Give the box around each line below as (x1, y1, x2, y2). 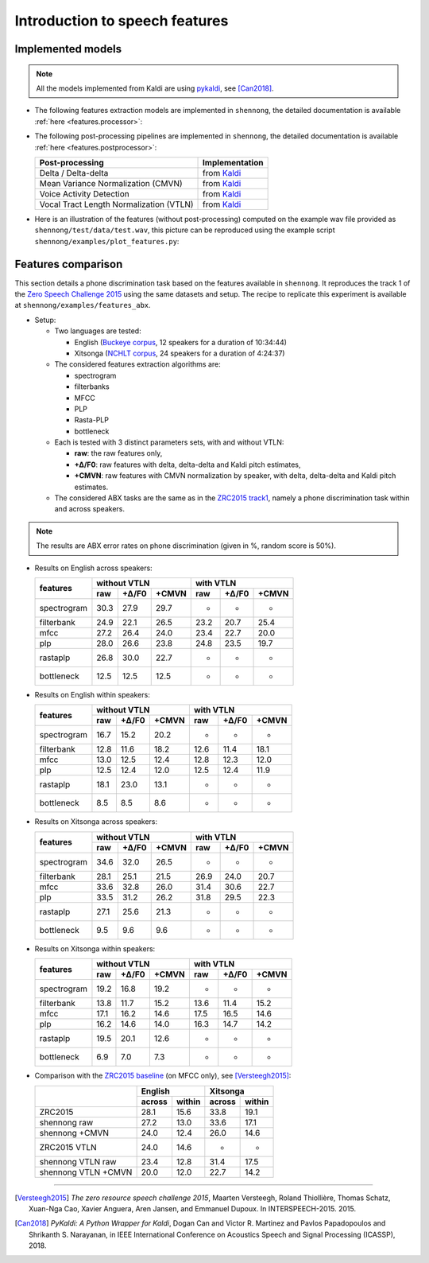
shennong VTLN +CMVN (39, 1166, 133, 1177)
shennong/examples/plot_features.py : (34, 236, 180, 246)
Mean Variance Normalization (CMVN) (39, 177, 183, 188)
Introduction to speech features (14, 12, 229, 29)
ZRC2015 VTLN (39, 1141, 97, 1152)
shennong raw (39, 1117, 94, 1128)
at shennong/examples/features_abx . (14, 301, 151, 310)
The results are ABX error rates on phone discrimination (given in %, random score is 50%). (36, 541, 337, 550)
